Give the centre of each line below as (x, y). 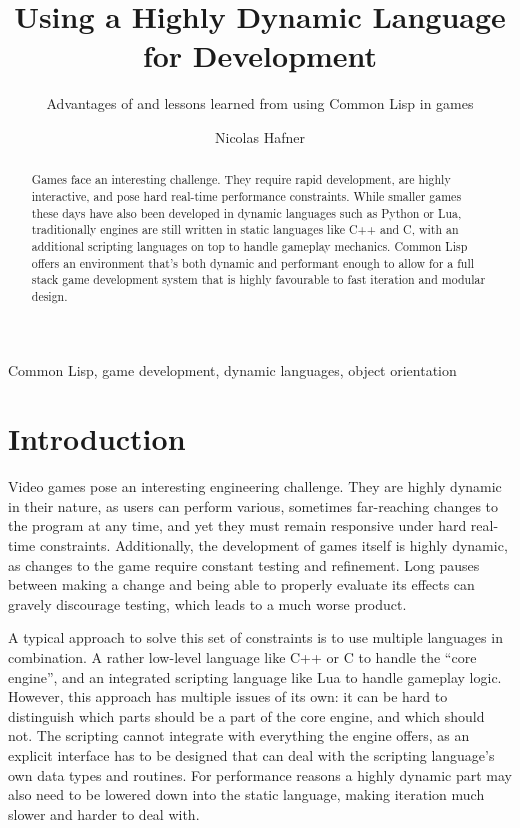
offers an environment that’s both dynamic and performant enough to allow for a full (253, 262)
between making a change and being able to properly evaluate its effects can (241, 584)
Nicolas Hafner (260, 136)
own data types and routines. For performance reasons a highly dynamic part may (260, 774)
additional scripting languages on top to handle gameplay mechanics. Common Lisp (249, 245)
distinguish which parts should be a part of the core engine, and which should (246, 715)
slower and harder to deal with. (104, 813)
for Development (260, 55)
